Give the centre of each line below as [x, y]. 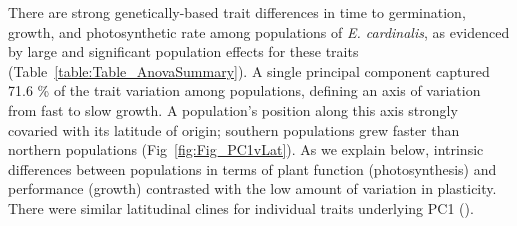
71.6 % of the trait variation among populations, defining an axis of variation [244, 90]
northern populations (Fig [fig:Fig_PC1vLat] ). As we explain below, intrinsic [246, 149]
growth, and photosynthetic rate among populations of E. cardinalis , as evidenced [259, 31]
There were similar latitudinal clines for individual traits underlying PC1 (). [241, 207]
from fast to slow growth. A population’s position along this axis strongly [233, 109]
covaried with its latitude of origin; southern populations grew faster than [234, 129]
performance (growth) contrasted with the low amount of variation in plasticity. [252, 188]
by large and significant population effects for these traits [183, 51]
